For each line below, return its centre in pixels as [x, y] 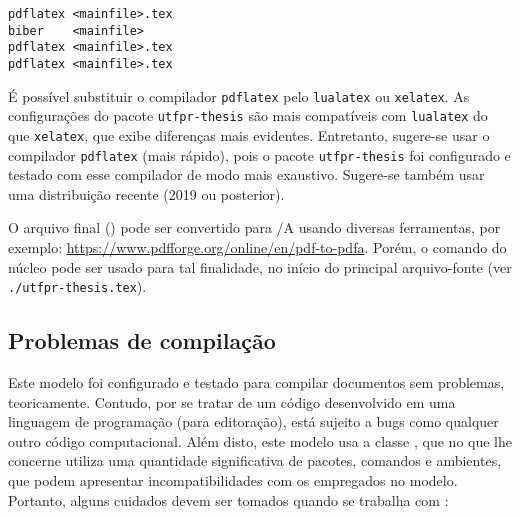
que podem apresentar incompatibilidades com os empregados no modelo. [233, 480]
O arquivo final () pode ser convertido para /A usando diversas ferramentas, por [254, 227]
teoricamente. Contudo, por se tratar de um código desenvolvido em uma [232, 401]
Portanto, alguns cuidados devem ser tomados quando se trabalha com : [228, 499]
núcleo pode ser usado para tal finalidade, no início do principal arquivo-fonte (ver [260, 266]
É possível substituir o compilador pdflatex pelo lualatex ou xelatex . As [239, 95]
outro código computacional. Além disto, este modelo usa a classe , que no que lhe [260, 440]
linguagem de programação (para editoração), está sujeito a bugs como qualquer [253, 421]
